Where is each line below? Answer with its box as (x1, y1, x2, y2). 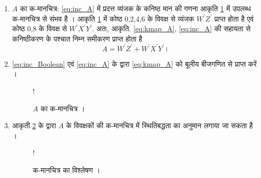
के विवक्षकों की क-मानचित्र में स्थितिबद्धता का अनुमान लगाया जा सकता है (66, 120, 253, 131)
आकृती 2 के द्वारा (12, 120, 56, 131)
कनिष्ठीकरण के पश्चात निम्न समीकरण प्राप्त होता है (12, 33, 142, 44)
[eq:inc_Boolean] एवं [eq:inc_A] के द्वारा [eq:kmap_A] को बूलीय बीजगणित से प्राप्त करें (12, 58, 257, 69)
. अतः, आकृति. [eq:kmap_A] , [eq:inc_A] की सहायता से (92, 23, 251, 34)
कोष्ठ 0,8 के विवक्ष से (12, 23, 67, 34)
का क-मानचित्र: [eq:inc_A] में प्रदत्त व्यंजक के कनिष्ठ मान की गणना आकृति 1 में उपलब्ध (20, 3, 251, 13)
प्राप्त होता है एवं (214, 13, 254, 24)
